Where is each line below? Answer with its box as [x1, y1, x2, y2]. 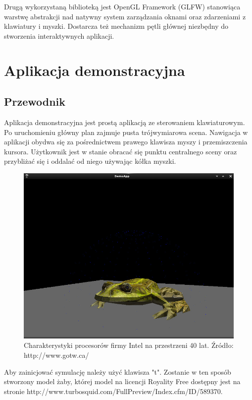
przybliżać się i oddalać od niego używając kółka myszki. [4, 156, 176, 166]
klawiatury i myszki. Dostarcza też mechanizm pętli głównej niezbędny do [4, 21, 229, 31]
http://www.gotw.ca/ [24, 349, 89, 360]
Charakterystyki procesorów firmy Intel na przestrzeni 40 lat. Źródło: [24, 340, 234, 350]
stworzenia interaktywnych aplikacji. [4, 30, 114, 41]
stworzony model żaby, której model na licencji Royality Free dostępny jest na [4, 376, 241, 387]
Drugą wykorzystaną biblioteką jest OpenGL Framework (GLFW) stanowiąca [4, 1, 241, 11]
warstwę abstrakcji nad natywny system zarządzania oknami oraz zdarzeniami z [4, 11, 246, 21]
